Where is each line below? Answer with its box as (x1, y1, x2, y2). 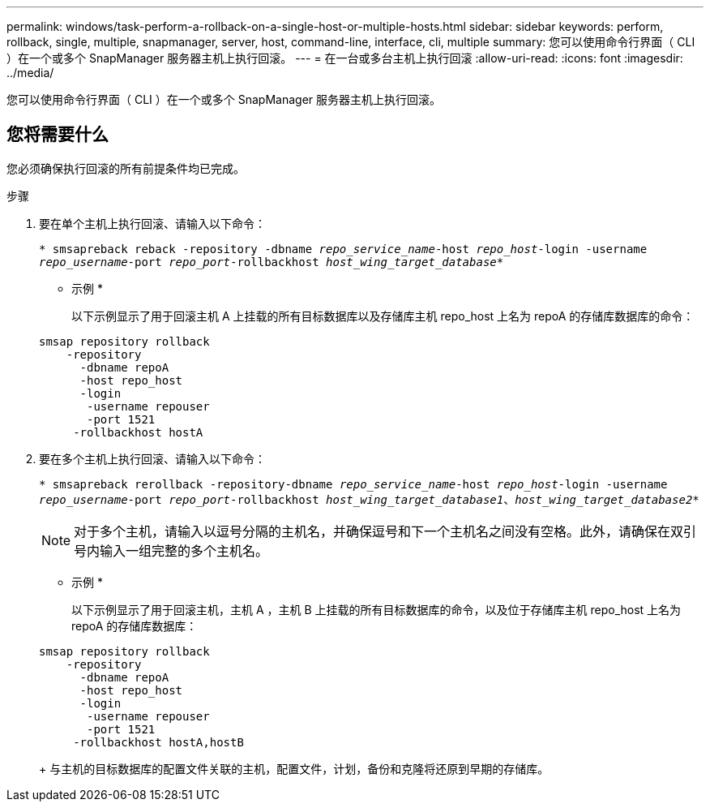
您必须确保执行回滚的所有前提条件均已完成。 (6, 161, 245, 175)
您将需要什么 (6, 124, 109, 145)
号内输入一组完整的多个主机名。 (74, 542, 269, 559)
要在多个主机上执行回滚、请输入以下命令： (39, 451, 266, 466)
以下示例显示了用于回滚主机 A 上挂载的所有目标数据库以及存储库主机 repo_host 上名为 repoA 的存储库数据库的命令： (71, 308, 695, 323)
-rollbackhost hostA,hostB (73, 735, 244, 749)
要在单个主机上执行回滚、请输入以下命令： (39, 216, 266, 230)
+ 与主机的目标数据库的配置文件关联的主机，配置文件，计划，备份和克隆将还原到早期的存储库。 (39, 761, 550, 776)
